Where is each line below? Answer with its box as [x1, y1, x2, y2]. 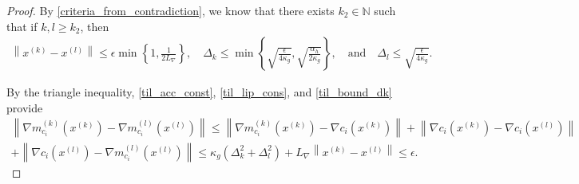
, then [80, 18, 109, 34]
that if [6, 18, 38, 34]
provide [6, 99, 43, 115]
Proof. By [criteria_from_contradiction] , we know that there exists [6, 2, 335, 18]
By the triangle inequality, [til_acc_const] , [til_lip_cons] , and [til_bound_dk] [6, 84, 392, 100]
